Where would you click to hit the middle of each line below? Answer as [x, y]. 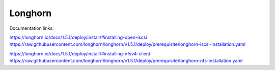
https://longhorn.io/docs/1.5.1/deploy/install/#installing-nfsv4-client [80, 53]
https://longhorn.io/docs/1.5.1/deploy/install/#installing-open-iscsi [78, 37]
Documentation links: [32, 28]
